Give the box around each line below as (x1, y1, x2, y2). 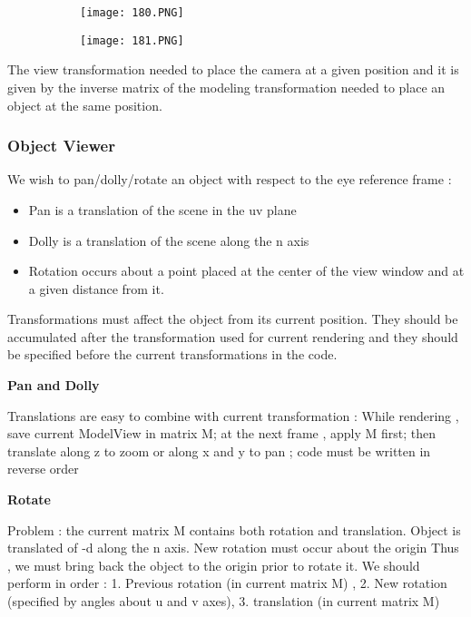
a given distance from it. (28, 279, 164, 298)
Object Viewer (7, 134, 115, 157)
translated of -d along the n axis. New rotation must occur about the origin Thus (7, 538, 459, 557)
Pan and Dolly (7, 376, 100, 395)
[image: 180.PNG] (80, 6, 184, 19)
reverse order (7, 459, 79, 478)
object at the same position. (7, 95, 162, 114)
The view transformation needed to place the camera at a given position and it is (7, 60, 459, 79)
